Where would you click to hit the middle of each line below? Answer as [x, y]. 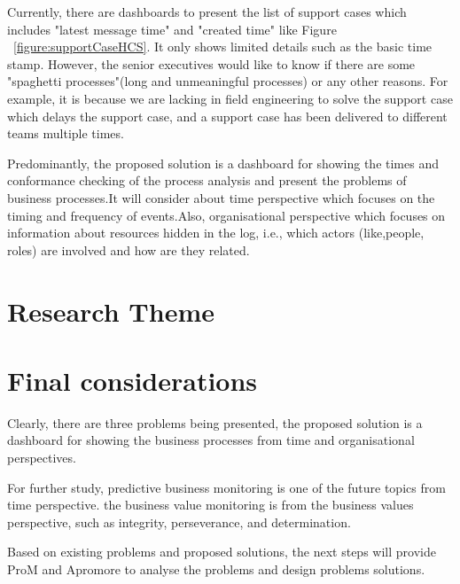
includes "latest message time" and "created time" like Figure [172, 29]
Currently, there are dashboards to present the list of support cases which [207, 12]
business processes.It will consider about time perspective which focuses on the [221, 197]
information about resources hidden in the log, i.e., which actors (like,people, [216, 233]
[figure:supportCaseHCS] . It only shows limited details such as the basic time [223, 47]
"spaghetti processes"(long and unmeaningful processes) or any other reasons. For [228, 81]
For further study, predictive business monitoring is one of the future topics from [226, 487]
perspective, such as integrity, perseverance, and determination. [179, 522]
